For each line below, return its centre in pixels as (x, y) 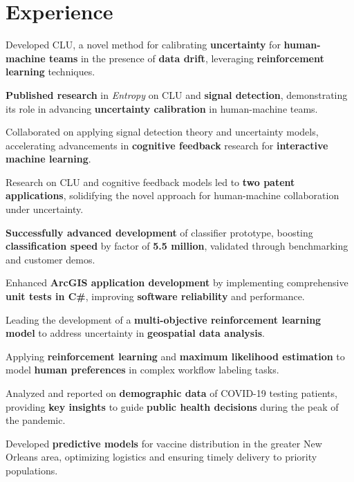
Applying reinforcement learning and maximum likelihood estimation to (175, 356)
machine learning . (48, 159)
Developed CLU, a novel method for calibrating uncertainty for (143, 45)
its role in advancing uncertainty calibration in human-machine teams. (162, 108)
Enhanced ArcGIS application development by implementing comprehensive (177, 282)
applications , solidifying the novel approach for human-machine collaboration (173, 195)
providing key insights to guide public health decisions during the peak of (172, 406)
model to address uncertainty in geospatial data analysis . (135, 333)
